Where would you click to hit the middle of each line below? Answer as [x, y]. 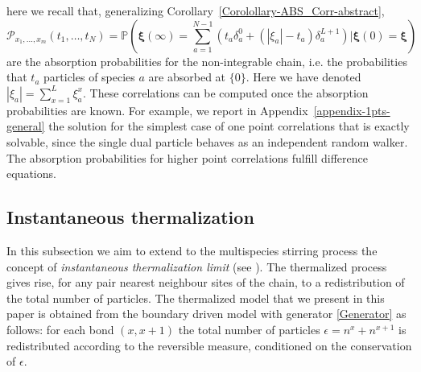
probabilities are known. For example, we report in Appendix [157, 110]
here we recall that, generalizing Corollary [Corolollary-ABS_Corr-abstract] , [196, 10]
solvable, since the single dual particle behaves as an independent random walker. [207, 141]
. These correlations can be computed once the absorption [225, 92]
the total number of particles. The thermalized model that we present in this [196, 298]
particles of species [89, 77]
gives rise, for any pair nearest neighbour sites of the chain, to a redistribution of [206, 282]
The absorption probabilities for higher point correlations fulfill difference [187, 157]
